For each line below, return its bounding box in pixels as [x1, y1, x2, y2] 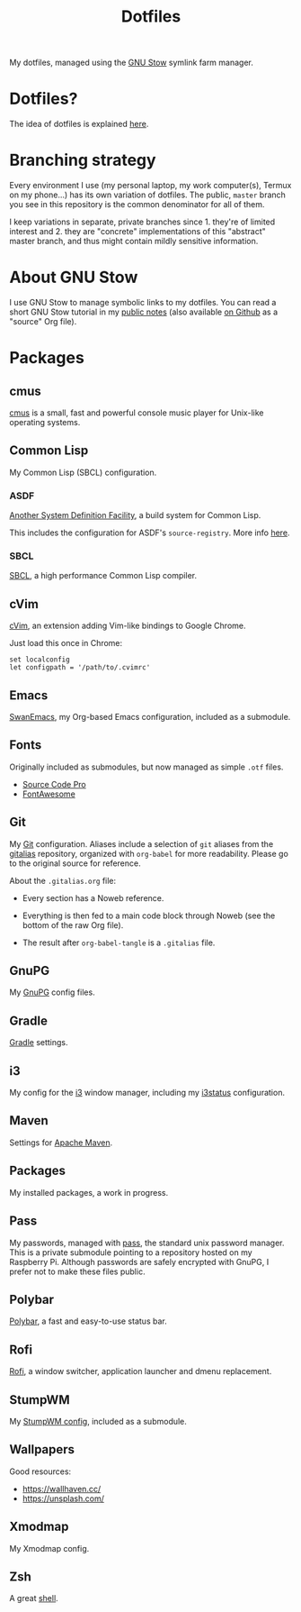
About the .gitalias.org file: [9, 875, 117, 886]
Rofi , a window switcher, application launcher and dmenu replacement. [9, 1366, 272, 1377]
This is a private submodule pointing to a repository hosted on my [9, 1246, 253, 1258]
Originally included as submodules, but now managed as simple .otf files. [9, 761, 284, 772]
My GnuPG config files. [9, 987, 96, 997]
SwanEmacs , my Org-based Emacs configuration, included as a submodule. [9, 712, 291, 723]
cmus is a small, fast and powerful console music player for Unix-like [9, 407, 264, 418]
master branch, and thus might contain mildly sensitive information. [9, 236, 259, 247]
